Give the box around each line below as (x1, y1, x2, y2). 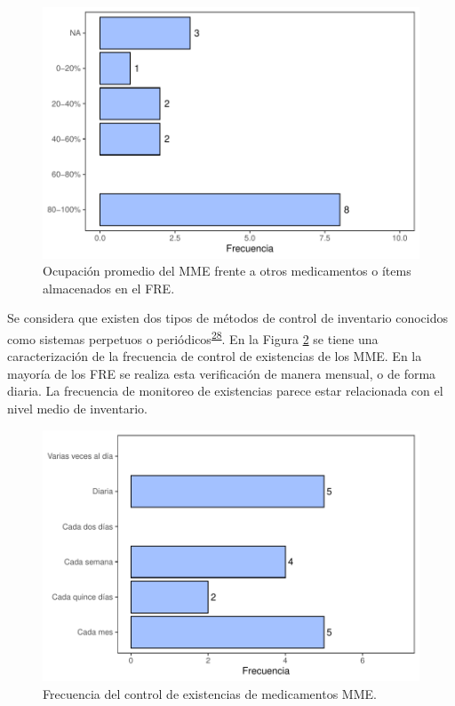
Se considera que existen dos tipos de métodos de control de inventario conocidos (7, 309, 448, 327)
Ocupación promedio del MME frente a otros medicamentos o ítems (43, 261, 411, 280)
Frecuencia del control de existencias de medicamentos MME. (43, 684, 377, 702)
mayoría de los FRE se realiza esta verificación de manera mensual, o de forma (7, 364, 436, 382)
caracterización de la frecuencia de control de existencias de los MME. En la (7, 347, 422, 365)
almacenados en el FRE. (43, 278, 175, 297)
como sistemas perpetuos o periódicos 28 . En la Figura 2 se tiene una (7, 327, 379, 348)
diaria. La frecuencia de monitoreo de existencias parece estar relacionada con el (7, 381, 443, 400)
